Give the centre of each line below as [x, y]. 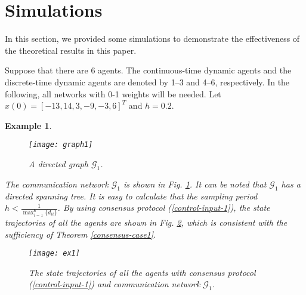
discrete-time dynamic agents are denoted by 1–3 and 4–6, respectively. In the [147, 82]
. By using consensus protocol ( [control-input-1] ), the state [164, 208]
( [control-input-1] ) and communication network [115, 284]
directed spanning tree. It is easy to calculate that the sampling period [131, 196]
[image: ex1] [54, 253]
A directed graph [58, 163]
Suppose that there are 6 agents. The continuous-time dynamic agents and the [148, 70]
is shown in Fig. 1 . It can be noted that [195, 184]
